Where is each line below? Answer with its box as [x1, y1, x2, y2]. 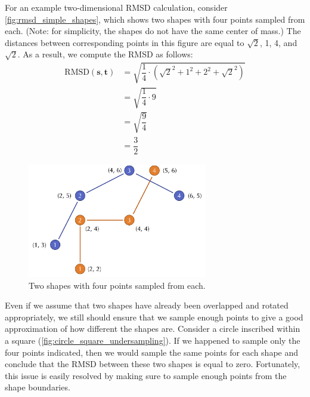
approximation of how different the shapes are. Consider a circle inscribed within [5, 322, 300, 335]
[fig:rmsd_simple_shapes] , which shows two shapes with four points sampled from [5, 13, 305, 25]
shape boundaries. [5, 381, 70, 393]
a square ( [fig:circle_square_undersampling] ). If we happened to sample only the [5, 334, 300, 347]
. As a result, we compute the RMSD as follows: [17, 48, 193, 60]
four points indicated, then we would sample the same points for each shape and [5, 346, 299, 358]
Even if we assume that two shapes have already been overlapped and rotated [5, 299, 289, 312]
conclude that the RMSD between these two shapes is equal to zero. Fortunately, [5, 358, 300, 370]
